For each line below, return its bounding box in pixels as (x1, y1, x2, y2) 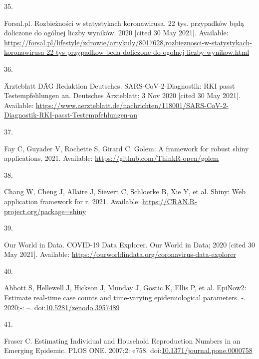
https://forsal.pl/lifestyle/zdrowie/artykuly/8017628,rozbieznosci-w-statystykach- (4, 37, 252, 47)
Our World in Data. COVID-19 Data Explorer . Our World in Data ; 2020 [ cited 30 (4, 239, 255, 249)
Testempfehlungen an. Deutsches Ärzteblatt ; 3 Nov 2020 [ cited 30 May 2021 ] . (4, 90, 241, 101)
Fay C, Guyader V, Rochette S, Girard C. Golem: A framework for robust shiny (4, 143, 249, 153)
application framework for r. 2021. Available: (4, 196, 140, 206)
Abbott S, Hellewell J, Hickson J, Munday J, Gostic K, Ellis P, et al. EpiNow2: (4, 282, 247, 293)
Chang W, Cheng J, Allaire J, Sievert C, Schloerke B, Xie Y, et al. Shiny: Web (4, 186, 246, 197)
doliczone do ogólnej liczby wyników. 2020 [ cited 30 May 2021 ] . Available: (4, 27, 229, 38)
